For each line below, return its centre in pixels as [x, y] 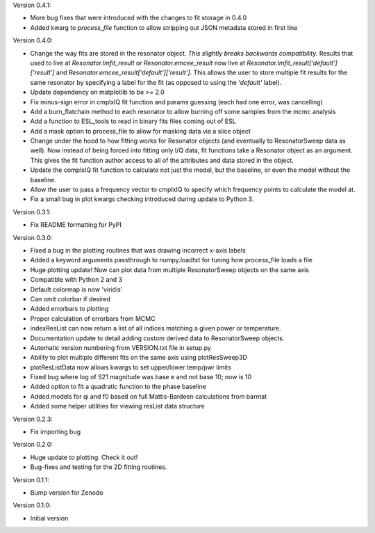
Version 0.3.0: [33, 237]
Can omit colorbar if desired [70, 299]
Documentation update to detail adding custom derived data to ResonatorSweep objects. [157, 338]
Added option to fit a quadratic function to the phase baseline [118, 387]
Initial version [49, 518]
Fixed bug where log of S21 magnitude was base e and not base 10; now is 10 [141, 377]
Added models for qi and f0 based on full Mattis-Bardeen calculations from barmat [149, 396]
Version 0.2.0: [33, 445]
